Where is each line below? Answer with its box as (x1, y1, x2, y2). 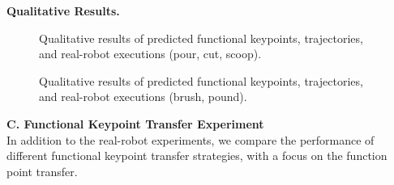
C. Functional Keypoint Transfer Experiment (6, 115, 264, 132)
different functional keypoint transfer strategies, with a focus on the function (6, 147, 388, 164)
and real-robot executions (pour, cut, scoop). (39, 45, 262, 62)
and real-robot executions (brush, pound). (39, 88, 247, 105)
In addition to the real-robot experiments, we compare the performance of (6, 131, 375, 148)
